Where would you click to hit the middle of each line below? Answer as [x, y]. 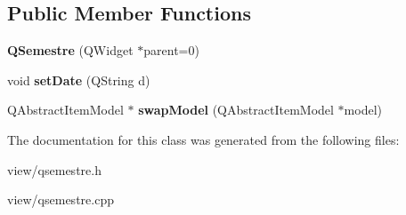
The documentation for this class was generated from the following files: [203, 139]
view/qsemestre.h [54, 169]
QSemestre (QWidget [70, 50]
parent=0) [171, 50]
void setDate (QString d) [79, 80]
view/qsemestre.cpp [61, 199]
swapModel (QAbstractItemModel [236, 110]
